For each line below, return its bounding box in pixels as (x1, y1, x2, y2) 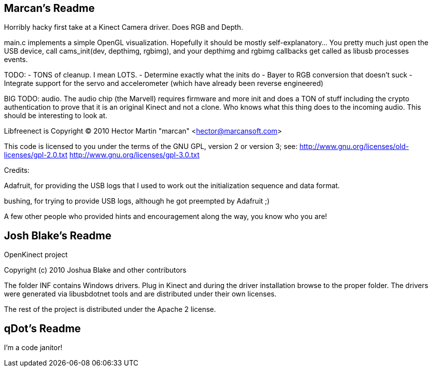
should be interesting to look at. (4, 111, 108, 120)
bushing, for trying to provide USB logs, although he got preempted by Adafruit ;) (4, 197, 270, 206)
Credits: (4, 166, 30, 175)
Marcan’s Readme (4, 2, 95, 14)
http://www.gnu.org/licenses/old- (299, 142, 409, 151)
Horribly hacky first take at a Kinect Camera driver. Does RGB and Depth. (4, 23, 243, 32)
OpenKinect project (4, 250, 68, 259)
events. (4, 55, 28, 64)
